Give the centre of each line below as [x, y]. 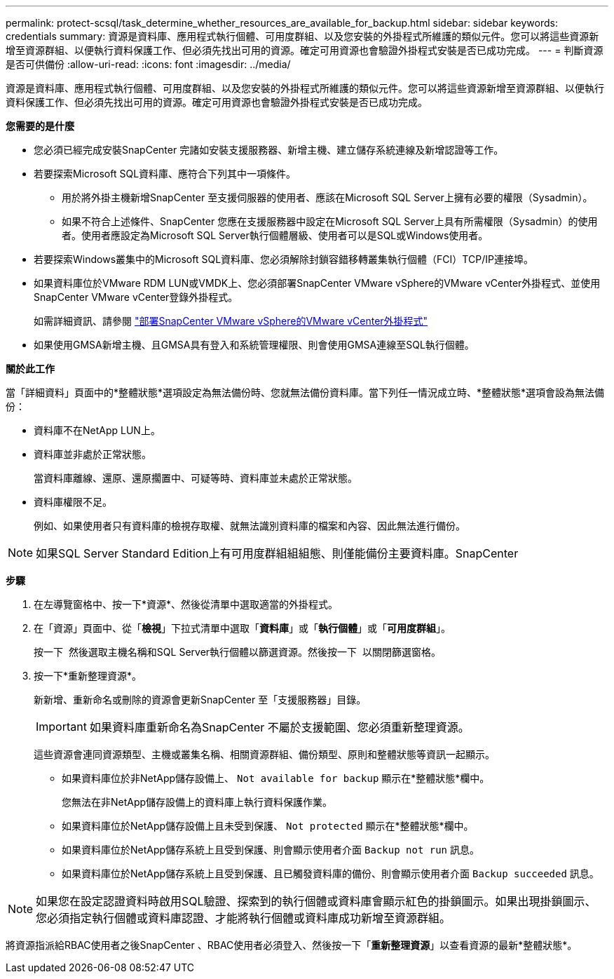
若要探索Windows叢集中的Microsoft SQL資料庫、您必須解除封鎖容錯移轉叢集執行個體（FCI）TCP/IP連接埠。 [284, 259]
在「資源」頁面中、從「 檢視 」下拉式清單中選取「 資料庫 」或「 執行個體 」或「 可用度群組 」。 [242, 628]
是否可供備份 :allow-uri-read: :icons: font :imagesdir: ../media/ [148, 64]
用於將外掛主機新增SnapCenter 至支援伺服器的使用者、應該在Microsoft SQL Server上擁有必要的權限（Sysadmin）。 [327, 197]
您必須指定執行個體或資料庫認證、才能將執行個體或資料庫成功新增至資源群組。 [244, 918]
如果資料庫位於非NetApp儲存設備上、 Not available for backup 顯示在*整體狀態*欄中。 [276, 778]
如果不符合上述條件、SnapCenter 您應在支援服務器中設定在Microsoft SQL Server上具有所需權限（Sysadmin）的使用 [330, 221]
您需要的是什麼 [40, 126]
